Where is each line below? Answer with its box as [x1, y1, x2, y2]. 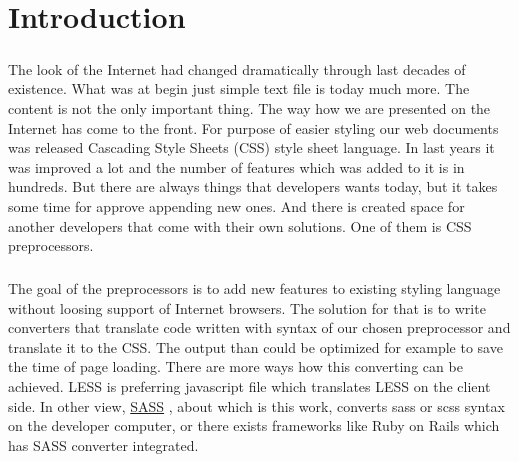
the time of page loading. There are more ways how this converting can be [8, 356, 463, 377]
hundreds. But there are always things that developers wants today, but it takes [8, 176, 498, 197]
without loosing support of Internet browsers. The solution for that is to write [8, 297, 486, 318]
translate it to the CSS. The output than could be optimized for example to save [8, 336, 503, 357]
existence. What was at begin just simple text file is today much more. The [8, 78, 470, 99]
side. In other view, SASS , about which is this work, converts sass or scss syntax [8, 395, 505, 416]
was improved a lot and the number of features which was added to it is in [8, 156, 465, 177]
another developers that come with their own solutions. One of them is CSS [8, 215, 472, 236]
